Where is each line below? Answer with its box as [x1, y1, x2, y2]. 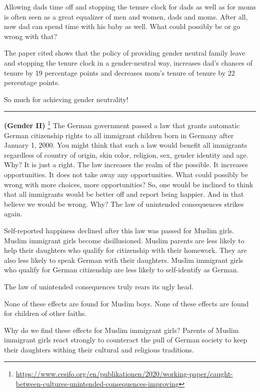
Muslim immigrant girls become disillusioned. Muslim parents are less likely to [4, 235, 244, 245]
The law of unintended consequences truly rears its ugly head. [4, 281, 194, 291]
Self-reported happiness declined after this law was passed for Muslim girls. [4, 225, 234, 235]
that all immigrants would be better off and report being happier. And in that [4, 189, 244, 199]
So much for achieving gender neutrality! [4, 94, 128, 104]
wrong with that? [4, 31, 57, 41]
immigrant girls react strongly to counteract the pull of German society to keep [4, 334, 247, 345]
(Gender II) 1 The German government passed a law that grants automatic [4, 119, 240, 130]
